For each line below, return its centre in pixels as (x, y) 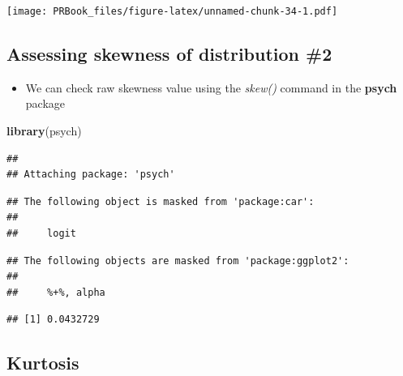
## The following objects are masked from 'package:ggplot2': (178, 261)
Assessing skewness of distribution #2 (169, 54)
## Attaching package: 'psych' (91, 175)
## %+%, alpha (56, 292)
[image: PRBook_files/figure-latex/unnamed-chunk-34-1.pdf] (172, 11)
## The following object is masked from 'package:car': (161, 201)
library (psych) (44, 131)
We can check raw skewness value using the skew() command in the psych (211, 87)
